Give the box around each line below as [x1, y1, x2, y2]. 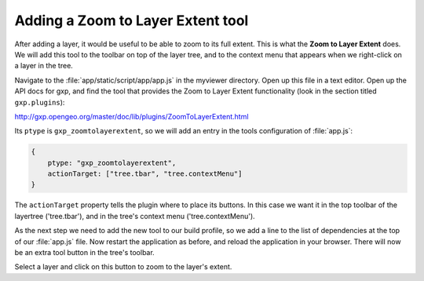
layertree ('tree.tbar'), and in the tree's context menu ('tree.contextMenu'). [14, 211, 255, 221]
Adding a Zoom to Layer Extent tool [14, 12, 249, 29]
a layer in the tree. [14, 61, 74, 71]
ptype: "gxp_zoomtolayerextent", [47, 158, 177, 167]
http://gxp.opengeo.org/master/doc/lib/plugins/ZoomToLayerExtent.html [14, 111, 249, 121]
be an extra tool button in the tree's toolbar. [14, 247, 155, 257]
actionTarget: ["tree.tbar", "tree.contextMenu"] [47, 170, 243, 178]
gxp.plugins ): [14, 97, 65, 107]
